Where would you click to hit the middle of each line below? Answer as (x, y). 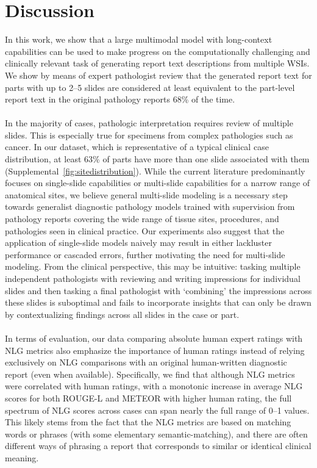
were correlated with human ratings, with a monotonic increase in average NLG (154, 386)
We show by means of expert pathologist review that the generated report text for (158, 75)
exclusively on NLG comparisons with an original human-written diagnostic (146, 362)
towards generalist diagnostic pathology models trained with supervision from (150, 207)
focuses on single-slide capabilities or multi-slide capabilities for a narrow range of (158, 183)
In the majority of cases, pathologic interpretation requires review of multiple (149, 123)
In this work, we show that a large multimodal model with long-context (139, 39)
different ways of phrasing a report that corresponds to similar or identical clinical (158, 446)
